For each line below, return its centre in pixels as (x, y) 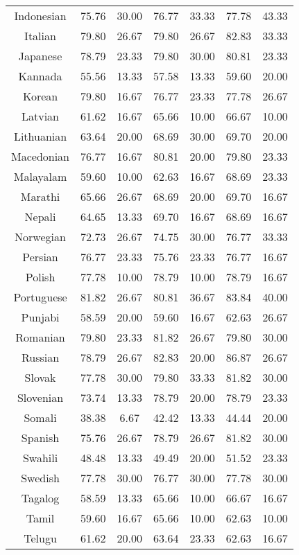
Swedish (40, 478)
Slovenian (40, 397)
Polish (40, 277)
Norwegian (40, 237)
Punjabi (40, 317)
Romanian (40, 337)
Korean (40, 96)
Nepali (40, 217)
